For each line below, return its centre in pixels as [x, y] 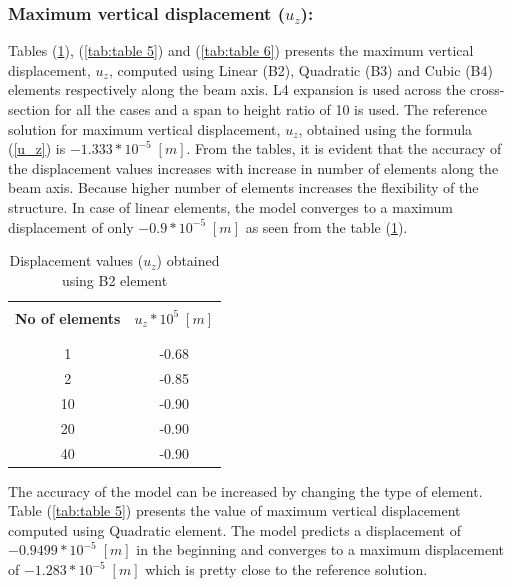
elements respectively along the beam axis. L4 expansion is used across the [237, 89]
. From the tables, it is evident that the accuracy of [344, 148]
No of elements [68, 317]
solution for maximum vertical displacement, [144, 128]
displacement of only [71, 226]
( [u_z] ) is [37, 148]
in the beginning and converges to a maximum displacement [320, 549]
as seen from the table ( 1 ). [326, 226]
